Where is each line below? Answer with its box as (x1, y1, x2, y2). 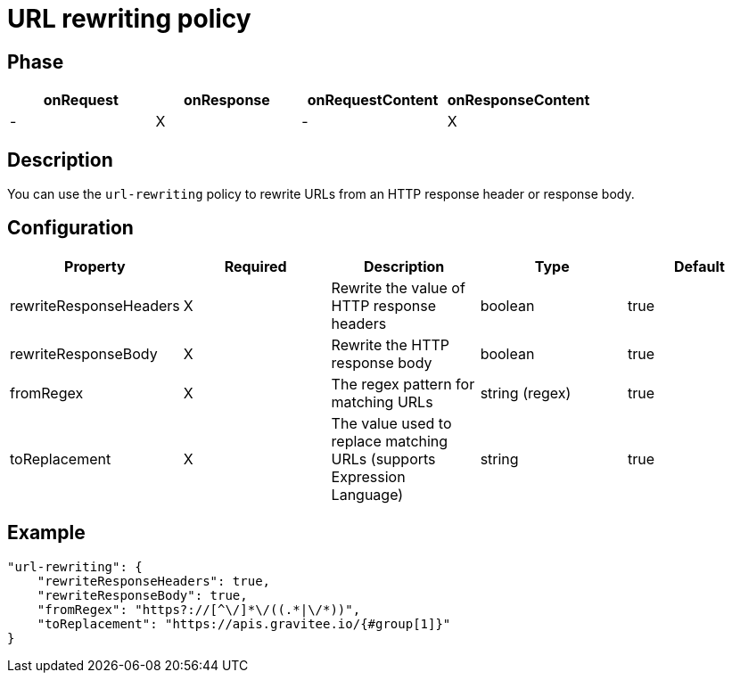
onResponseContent (447, 91, 590, 110)
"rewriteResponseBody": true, (37, 587, 248, 602)
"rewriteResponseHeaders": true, (37, 573, 271, 588)
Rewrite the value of (331, 278, 465, 297)
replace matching (331, 431, 448, 450)
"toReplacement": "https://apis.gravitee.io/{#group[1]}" (37, 616, 451, 631)
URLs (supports (331, 449, 436, 468)
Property (64, 257, 126, 275)
